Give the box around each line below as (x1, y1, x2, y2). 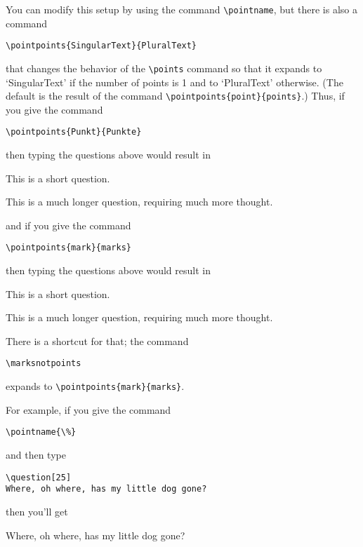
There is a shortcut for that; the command (6, 333, 189, 348)
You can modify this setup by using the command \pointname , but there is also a (6, 2, 357, 16)
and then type (6, 447, 66, 462)
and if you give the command (6, 217, 131, 232)
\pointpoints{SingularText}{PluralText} (6, 41, 197, 51)
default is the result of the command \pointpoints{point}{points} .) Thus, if (6, 88, 345, 103)
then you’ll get (6, 504, 68, 518)
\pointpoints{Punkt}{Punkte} (6, 127, 142, 137)
